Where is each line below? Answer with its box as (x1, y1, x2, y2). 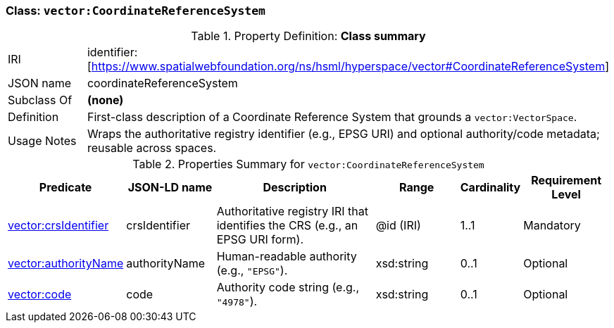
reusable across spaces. (87, 141, 217, 156)
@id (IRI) (375, 218, 421, 233)
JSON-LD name (127, 180, 213, 195)
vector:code (8, 287, 72, 302)
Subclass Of (8, 93, 73, 108)
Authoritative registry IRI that (216, 204, 368, 219)
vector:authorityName (8, 256, 124, 271)
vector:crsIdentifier (8, 218, 109, 233)
